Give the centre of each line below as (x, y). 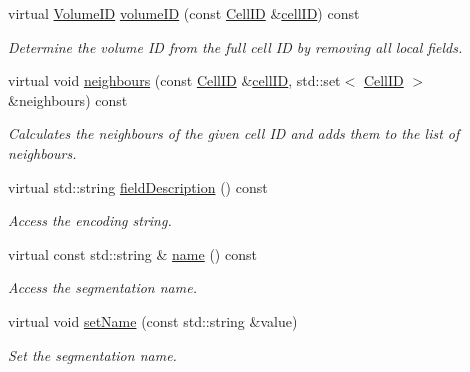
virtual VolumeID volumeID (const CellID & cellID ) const (184, 13)
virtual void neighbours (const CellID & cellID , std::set (174, 80)
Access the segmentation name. (102, 287)
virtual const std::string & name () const (132, 253)
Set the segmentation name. (92, 354)
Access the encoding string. (90, 220)
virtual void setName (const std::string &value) (153, 320)
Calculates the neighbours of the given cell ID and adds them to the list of (234, 133)
